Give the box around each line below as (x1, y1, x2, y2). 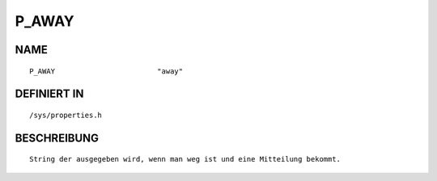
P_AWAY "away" (29, 66, 184, 76)
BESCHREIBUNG (15, 131, 100, 145)
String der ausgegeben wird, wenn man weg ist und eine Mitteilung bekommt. (29, 154, 342, 164)
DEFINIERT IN (15, 87, 84, 101)
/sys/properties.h (29, 110, 103, 120)
